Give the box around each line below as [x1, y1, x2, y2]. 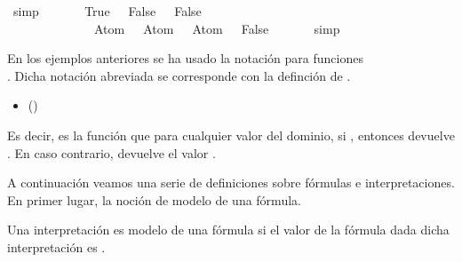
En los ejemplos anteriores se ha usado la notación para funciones [7, 49, 363, 67]
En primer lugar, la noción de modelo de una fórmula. [7, 190, 301, 209]
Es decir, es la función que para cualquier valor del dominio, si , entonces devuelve [7, 125, 455, 144]
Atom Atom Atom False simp [93, 19, 340, 37]
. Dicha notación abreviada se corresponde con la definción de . [7, 66, 351, 84]
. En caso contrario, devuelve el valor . [7, 143, 216, 162]
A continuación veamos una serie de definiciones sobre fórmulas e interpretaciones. [7, 173, 455, 192]
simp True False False [12, 2, 202, 20]
